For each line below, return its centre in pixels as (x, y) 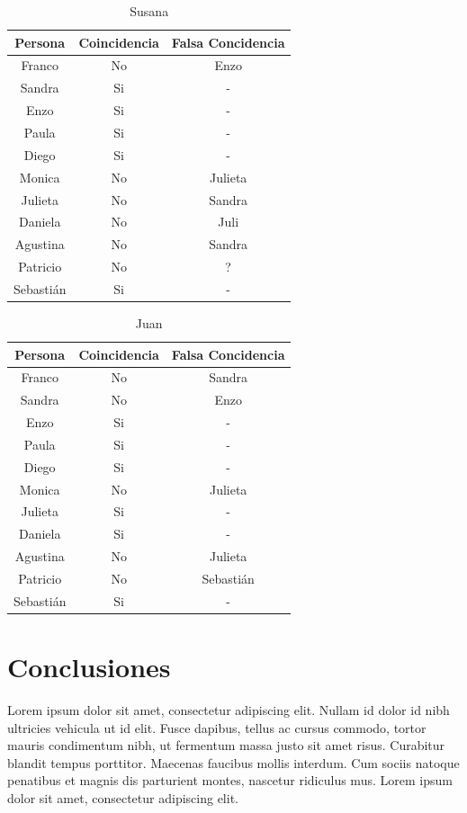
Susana (149, 11)
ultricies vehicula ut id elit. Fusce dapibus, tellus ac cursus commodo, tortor (217, 727)
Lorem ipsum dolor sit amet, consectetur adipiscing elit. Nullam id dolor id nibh (229, 710)
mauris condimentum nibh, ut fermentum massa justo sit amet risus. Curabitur (226, 745)
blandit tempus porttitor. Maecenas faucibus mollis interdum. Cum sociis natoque (233, 762)
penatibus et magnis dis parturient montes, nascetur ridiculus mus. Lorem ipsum (230, 780)
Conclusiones (89, 667)
